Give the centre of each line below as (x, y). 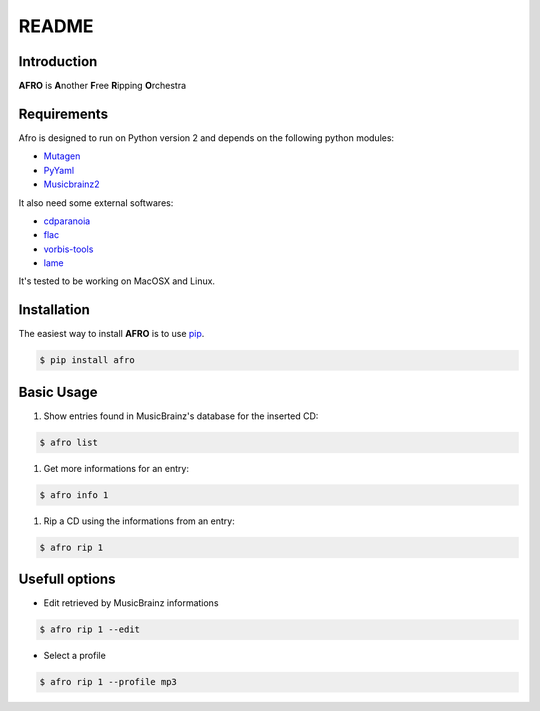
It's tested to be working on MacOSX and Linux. (116, 281)
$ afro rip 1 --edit (89, 629)
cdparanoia (67, 221)
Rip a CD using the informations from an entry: (139, 521)
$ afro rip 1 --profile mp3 (108, 682)
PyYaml (59, 170)
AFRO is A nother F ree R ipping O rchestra (102, 86)
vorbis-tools (68, 249)
